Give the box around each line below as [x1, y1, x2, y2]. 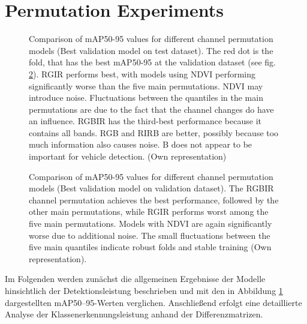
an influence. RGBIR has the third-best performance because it [29, 115, 261, 127]
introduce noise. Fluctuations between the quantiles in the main [29, 91, 263, 104]
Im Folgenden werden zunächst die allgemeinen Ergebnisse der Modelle [5, 272, 266, 285]
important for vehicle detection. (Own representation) [29, 150, 227, 163]
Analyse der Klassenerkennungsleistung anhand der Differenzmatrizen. [5, 308, 263, 320]
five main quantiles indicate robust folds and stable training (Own [29, 241, 272, 253]
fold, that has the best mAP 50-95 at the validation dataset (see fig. [29, 56, 276, 68]
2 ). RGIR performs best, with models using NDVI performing [29, 67, 255, 80]
